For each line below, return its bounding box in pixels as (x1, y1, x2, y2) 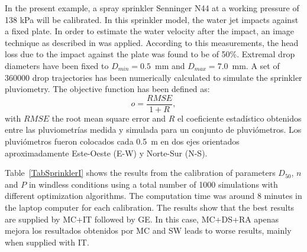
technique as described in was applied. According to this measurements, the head (5, 36, 299, 48)
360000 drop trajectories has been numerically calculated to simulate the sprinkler (5, 71, 302, 83)
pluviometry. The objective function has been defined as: (5, 83, 210, 95)
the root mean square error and (51, 112, 166, 124)
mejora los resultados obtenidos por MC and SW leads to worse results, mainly (5, 224, 292, 237)
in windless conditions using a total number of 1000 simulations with (28, 178, 278, 190)
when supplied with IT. (5, 235, 89, 248)
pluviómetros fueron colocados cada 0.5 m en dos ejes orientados (5, 135, 240, 147)
